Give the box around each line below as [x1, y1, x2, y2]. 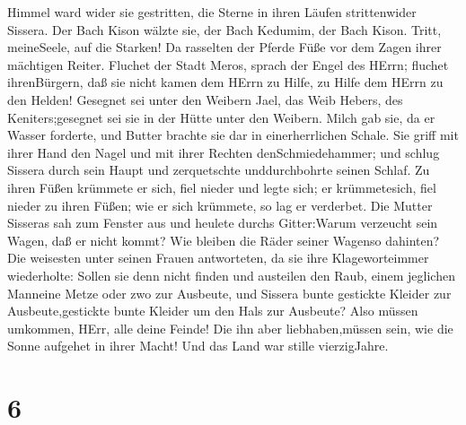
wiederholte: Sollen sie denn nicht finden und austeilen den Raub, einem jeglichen [7, 265, 455, 284]
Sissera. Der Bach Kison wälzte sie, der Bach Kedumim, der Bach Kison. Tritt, [7, 20, 442, 39]
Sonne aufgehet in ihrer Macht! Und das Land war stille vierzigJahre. [7, 336, 389, 355]
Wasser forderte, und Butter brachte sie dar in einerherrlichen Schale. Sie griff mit [7, 126, 459, 144]
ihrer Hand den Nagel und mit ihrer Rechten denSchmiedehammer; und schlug [7, 143, 440, 161]
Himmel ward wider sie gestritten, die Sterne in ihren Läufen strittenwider [7, 3, 417, 21]
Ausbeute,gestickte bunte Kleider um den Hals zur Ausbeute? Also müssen [7, 301, 418, 320]
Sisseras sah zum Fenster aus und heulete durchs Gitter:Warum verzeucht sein [7, 213, 438, 232]
